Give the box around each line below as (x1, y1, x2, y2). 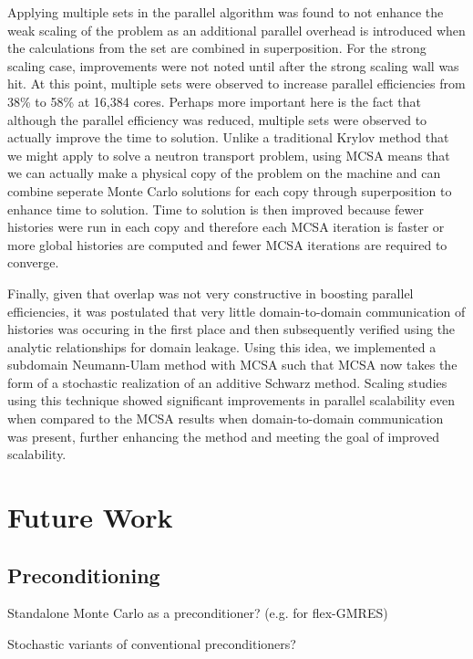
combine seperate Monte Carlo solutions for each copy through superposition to (7, 181, 452, 200)
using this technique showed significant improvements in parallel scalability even (7, 391, 455, 410)
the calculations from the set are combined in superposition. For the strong (7, 38, 427, 58)
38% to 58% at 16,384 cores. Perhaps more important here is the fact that (7, 91, 422, 110)
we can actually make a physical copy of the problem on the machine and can (7, 163, 441, 183)
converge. (7, 253, 59, 272)
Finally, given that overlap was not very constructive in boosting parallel (7, 283, 414, 302)
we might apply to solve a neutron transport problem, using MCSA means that (7, 145, 450, 164)
